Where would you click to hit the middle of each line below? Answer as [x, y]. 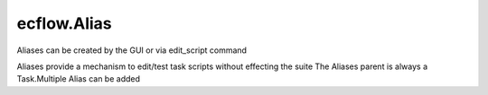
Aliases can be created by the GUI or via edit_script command [132, 50]
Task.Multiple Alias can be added [78, 79]
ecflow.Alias [64, 23]
